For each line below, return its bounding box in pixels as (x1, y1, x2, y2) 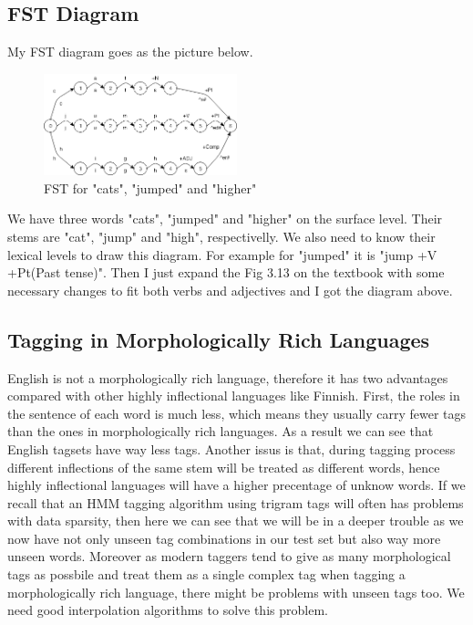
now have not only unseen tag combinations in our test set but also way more (7, 528, 441, 547)
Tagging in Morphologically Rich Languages (7, 325, 430, 353)
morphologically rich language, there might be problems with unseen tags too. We (7, 582, 465, 601)
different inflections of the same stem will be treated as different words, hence (7, 457, 440, 476)
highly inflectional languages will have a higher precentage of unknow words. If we (7, 475, 466, 495)
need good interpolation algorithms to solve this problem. (7, 600, 328, 620)
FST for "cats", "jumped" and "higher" (44, 178, 257, 197)
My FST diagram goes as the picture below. (7, 42, 253, 61)
